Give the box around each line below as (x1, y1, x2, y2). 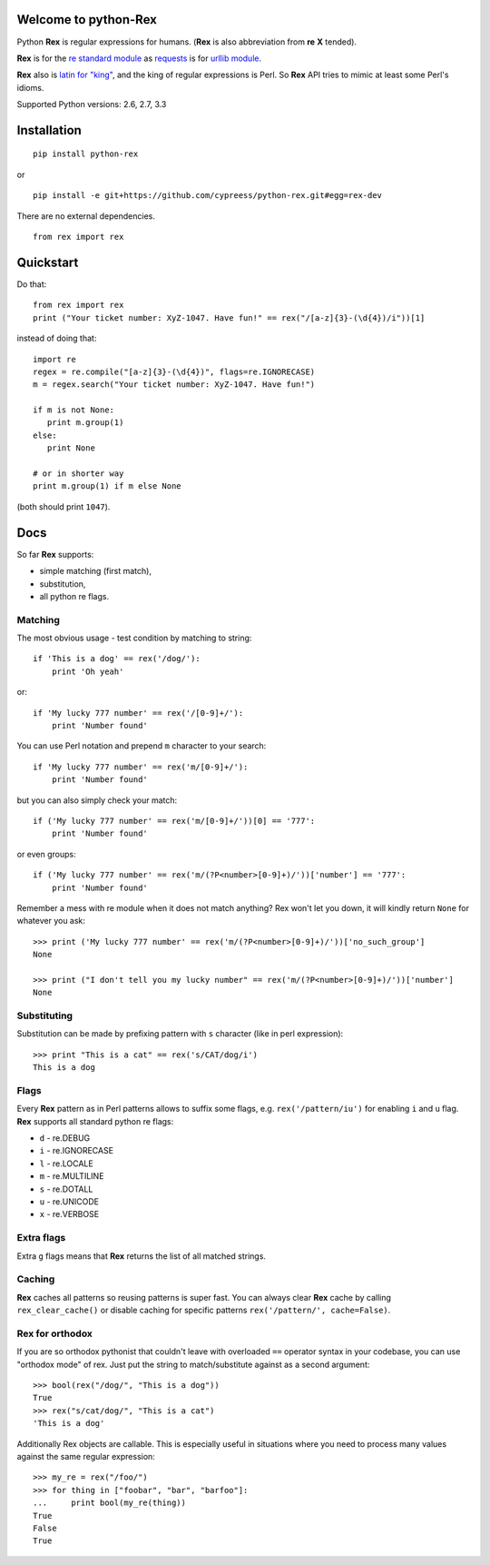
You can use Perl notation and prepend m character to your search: (16, 740, 267, 751)
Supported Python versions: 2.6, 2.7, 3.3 (16, 99, 167, 110)
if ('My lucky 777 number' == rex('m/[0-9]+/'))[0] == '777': (33, 816, 316, 826)
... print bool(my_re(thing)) (33, 1498, 186, 1508)
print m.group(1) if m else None (33, 481, 181, 491)
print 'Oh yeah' (51, 666, 124, 677)
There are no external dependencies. (16, 210, 156, 222)
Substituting (16, 1009, 73, 1022)
